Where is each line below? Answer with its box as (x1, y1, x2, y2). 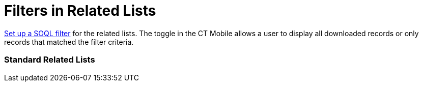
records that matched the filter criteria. (4, 37, 134, 46)
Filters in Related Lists (4, 2, 156, 19)
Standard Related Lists (4, 54, 95, 65)
